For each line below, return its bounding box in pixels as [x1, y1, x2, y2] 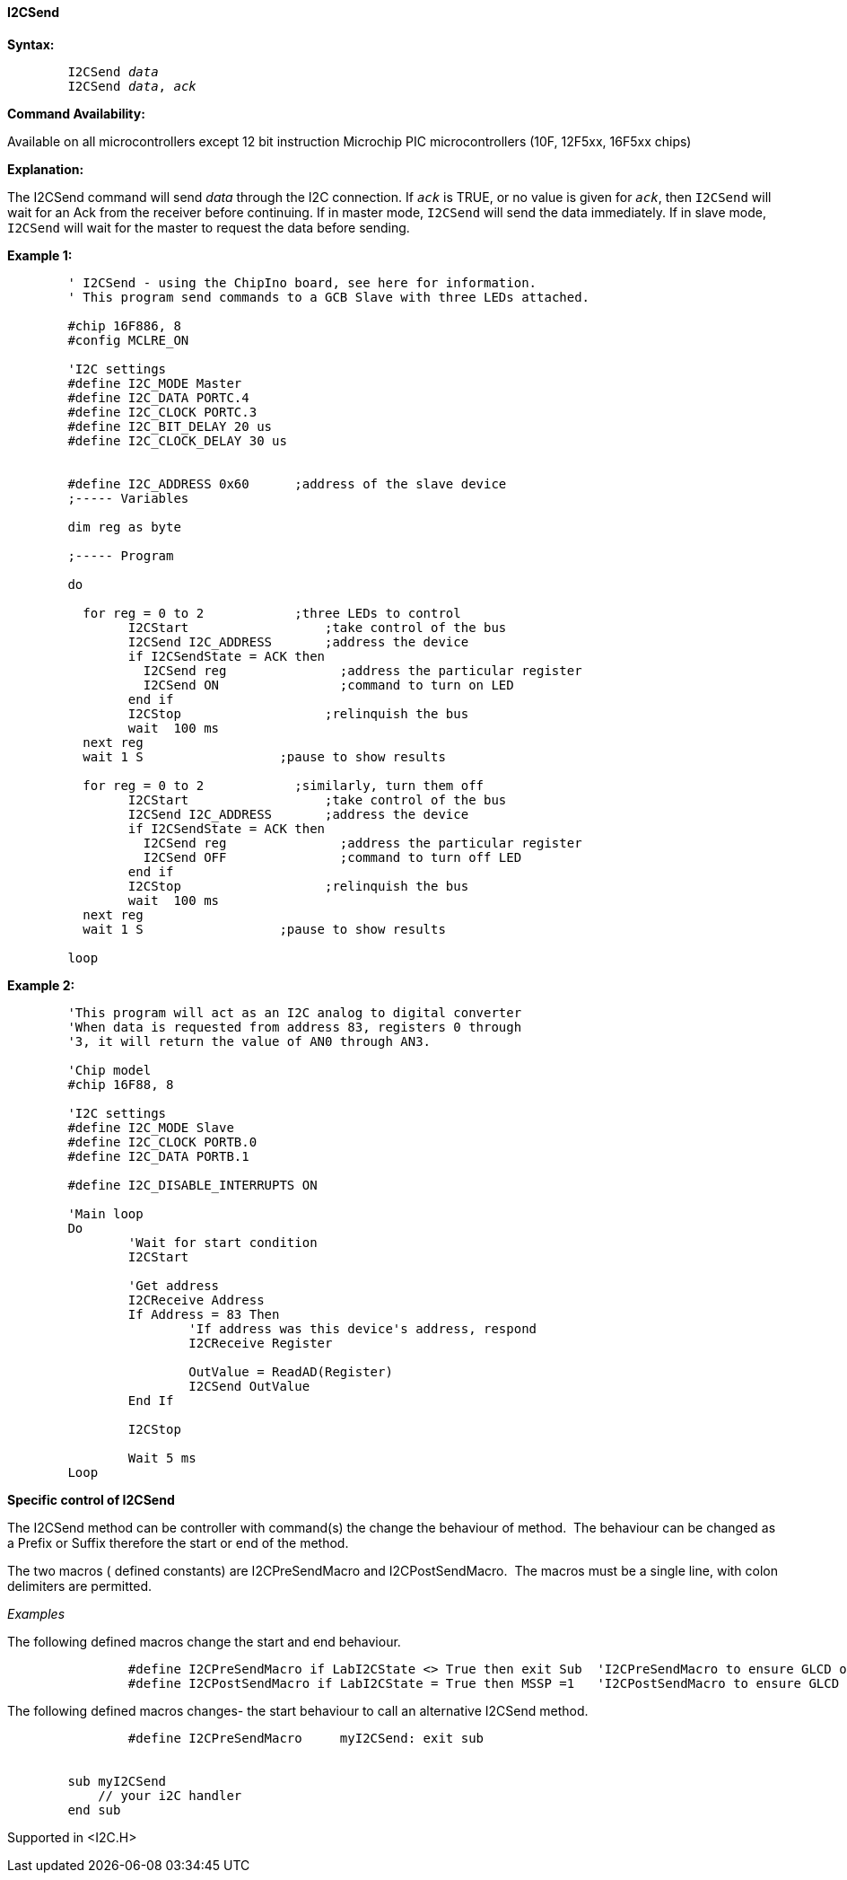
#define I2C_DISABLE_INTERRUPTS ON [67, 1177, 318, 1192]
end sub [67, 1802, 121, 1817]
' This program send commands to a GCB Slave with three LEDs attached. [67, 289, 590, 304]
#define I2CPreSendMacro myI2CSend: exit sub [127, 1730, 485, 1745]
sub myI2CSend [67, 1773, 167, 1788]
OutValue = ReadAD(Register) [188, 1364, 393, 1379]
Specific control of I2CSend [7, 1491, 175, 1507]
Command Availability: [7, 105, 145, 121]
